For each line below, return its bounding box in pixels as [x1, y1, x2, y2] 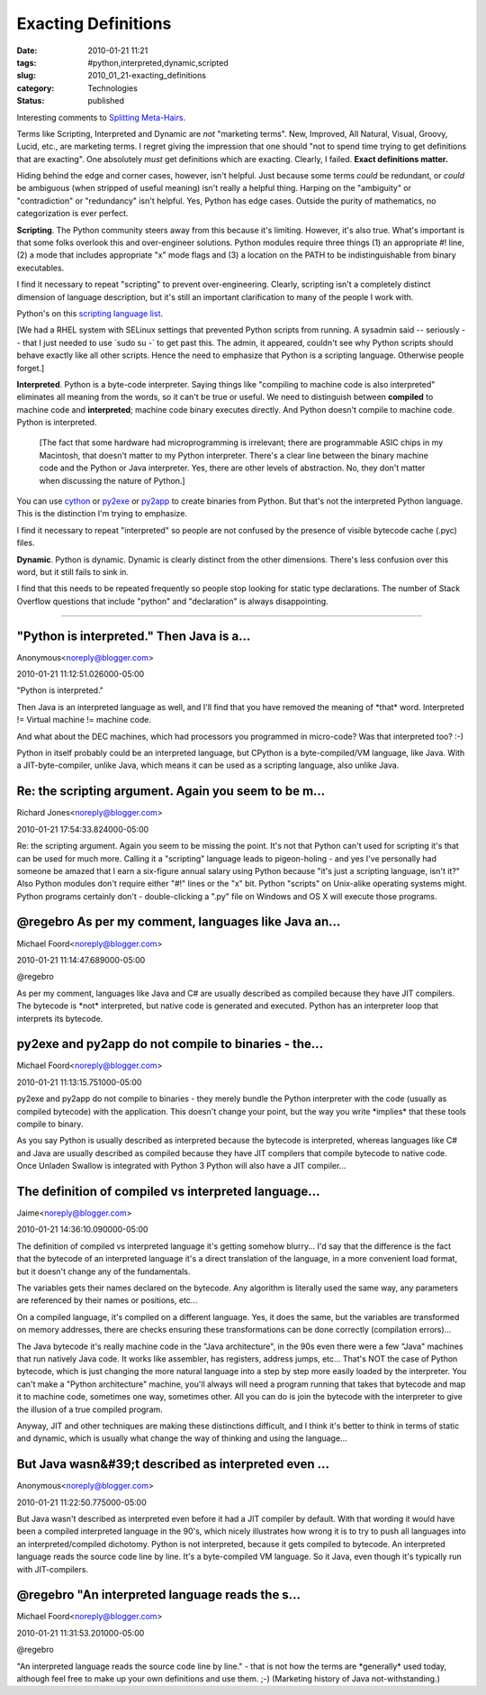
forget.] [16, 362, 45, 373]
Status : [16, 96, 45, 106]
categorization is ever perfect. [16, 208, 129, 219]
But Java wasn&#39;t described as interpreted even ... [16, 1456, 330, 1472]
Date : [16, 45, 38, 56]
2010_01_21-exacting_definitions [87, 70, 207, 81]
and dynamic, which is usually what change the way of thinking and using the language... [16, 1433, 347, 1444]
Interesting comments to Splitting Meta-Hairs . [16, 112, 186, 123]
